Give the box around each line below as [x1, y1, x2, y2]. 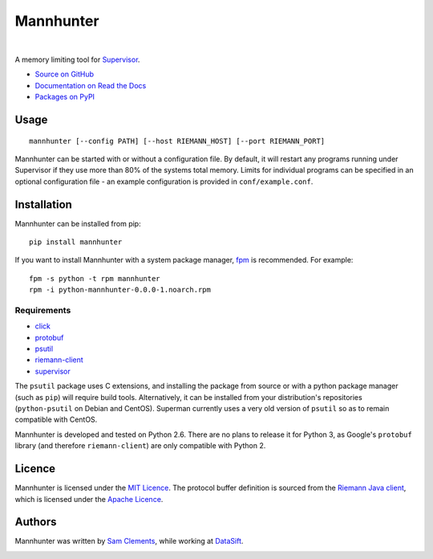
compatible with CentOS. [14, 414, 98, 425]
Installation [14, 198, 72, 211]
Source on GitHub [34, 69, 95, 80]
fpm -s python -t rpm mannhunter [29, 274, 160, 283]
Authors [14, 515, 57, 529]
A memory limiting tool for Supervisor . [14, 55, 140, 64]
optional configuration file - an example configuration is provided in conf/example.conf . [14, 177, 314, 186]
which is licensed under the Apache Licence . [14, 494, 164, 504]
